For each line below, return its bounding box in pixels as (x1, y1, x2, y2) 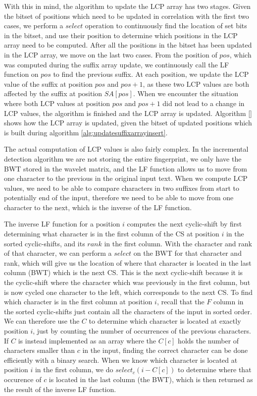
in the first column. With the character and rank (104, 238, 252, 248)
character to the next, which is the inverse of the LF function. (4, 202, 192, 212)
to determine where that (177, 364, 252, 375)
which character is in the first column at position (4, 296, 153, 307)
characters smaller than (4, 345, 75, 355)
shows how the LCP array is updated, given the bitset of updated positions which (4, 117, 252, 128)
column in (213, 296, 244, 307)
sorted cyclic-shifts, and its (4, 238, 85, 248)
